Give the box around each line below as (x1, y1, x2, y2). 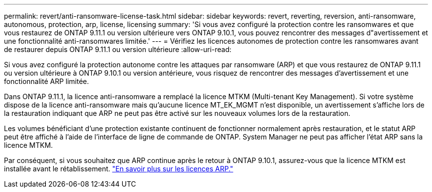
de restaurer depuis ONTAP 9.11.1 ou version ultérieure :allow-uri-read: (4, 45, 232, 54)
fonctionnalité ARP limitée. (4, 77, 89, 85)
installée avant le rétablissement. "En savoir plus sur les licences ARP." (4, 165, 233, 173)
